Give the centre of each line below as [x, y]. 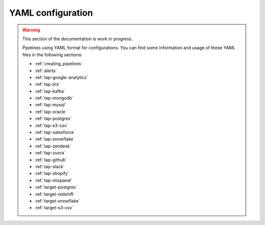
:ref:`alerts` [46, 71]
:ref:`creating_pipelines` [59, 64]
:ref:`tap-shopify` [52, 174]
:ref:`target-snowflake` [57, 200]
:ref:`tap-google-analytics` [61, 77]
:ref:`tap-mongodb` [54, 98]
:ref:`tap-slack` [50, 166]
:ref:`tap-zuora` [50, 153]
